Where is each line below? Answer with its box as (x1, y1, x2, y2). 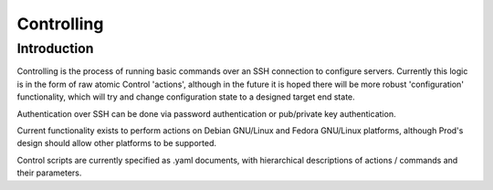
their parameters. (16, 167, 82, 178)
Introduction (16, 40, 94, 57)
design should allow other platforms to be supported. (16, 138, 217, 149)
